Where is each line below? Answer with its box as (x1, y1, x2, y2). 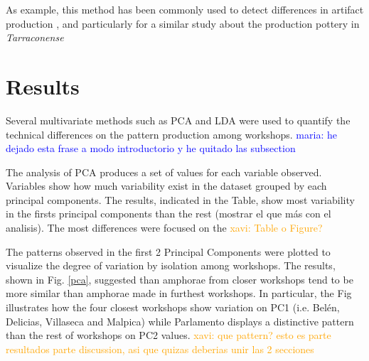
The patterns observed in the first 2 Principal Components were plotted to (6, 244, 331, 259)
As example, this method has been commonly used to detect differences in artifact (6, 2, 364, 16)
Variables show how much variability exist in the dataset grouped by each (6, 178, 327, 193)
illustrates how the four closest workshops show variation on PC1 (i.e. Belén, (6, 300, 340, 315)
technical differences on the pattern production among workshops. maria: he (6, 126, 337, 141)
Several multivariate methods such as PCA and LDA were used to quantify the (6, 112, 351, 127)
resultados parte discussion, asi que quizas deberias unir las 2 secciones (6, 341, 314, 356)
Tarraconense (6, 30, 64, 45)
